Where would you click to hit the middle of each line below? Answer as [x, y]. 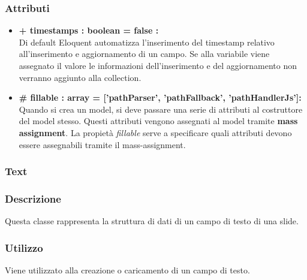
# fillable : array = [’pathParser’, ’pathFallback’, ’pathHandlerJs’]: [160, 97]
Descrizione [33, 198]
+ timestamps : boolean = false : [89, 30]
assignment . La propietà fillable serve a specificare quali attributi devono [155, 132]
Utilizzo [24, 247]
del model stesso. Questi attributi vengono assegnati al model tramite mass [158, 121]
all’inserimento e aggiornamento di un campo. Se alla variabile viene [144, 54]
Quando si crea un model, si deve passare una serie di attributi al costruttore [161, 109]
